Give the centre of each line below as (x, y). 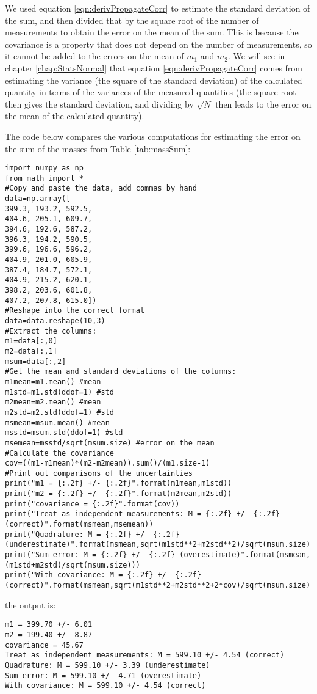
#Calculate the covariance (59, 453)
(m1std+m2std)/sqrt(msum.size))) (73, 565)
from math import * (44, 178)
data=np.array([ (38, 199)
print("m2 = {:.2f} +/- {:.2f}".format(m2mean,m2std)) (119, 494)
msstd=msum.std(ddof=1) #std (64, 433)
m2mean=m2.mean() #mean (53, 402)
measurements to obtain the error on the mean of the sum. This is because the (152, 32)
